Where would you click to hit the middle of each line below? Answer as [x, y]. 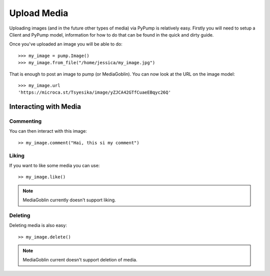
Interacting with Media [45, 107]
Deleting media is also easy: [38, 225]
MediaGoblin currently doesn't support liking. [69, 200]
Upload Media [39, 13]
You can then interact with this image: [48, 131]
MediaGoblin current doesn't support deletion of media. [80, 260]
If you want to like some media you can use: [54, 165]
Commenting [25, 121]
